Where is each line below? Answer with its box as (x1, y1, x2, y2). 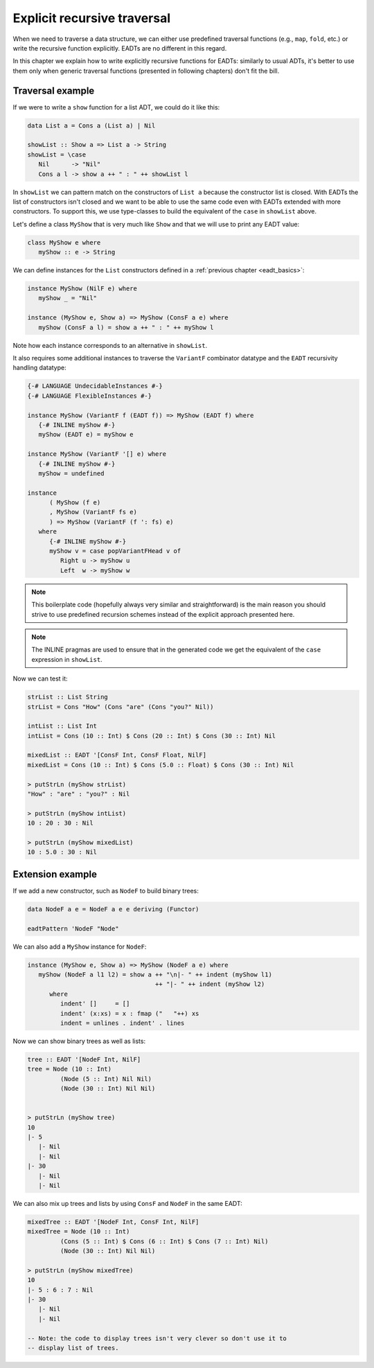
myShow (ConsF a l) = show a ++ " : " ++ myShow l (38, 323, 214, 331)
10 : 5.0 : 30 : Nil (27, 848, 97, 856)
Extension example (12, 868, 97, 880)
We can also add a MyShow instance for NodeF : (12, 942, 147, 951)
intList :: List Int (27, 722, 97, 730)
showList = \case (27, 150, 87, 159)
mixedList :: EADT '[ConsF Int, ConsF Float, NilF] (27, 751, 207, 759)
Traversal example (12, 85, 95, 96)
